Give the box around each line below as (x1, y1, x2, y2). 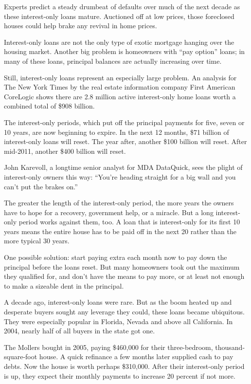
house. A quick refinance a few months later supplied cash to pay (39, 351, 233, 362)
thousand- (215, 342, 245, 352)
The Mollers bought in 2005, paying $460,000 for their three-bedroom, (4, 342, 213, 352)
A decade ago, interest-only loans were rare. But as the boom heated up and (4, 297, 232, 307)
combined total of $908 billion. (4, 101, 95, 111)
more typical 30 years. (4, 236, 70, 246)
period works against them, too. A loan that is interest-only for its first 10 (18, 217, 240, 227)
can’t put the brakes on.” (4, 181, 78, 191)
